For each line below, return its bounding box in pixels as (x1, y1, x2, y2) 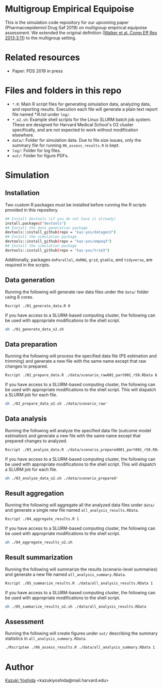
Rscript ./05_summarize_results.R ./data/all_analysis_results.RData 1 (5, 581, 153, 586)
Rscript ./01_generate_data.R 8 (5, 303, 70, 308)
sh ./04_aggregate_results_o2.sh (5, 540, 73, 545)
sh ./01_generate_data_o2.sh (5, 327, 64, 332)
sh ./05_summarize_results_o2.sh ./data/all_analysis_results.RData (5, 604, 147, 609)
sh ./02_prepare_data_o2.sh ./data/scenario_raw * (5, 402, 108, 406)
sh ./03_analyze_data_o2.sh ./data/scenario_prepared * (5, 476, 118, 481)
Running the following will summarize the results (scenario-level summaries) (5, 566, 158, 572)
